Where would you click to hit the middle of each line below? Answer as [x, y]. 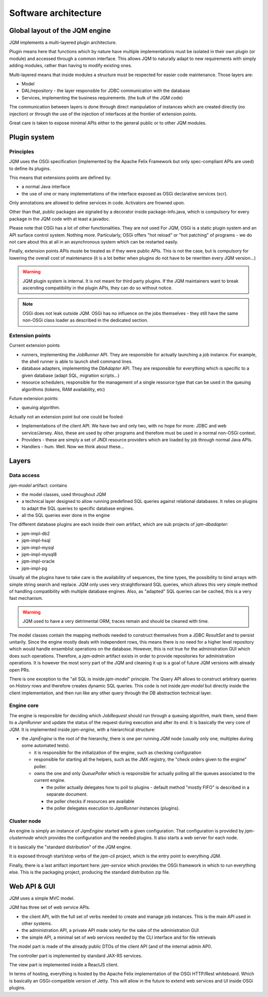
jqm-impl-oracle [38, 561]
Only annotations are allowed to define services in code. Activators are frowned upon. [97, 203]
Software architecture [55, 13]
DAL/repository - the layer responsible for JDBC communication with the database [106, 91]
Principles [22, 152]
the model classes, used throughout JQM [64, 494]
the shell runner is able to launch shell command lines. [77, 362]
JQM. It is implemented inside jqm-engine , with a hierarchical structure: [82, 729]
